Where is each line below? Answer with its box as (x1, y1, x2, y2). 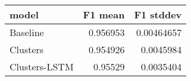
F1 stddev (134, 8, 182, 21)
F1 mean (83, 8, 125, 21)
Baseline (10, 25, 44, 39)
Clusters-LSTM (10, 60, 74, 73)
